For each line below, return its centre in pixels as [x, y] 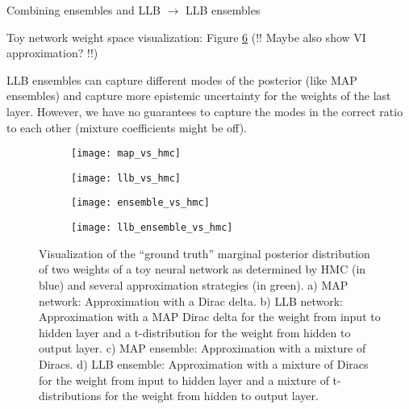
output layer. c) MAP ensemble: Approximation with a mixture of [202, 348]
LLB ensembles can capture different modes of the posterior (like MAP [182, 79]
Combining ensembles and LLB [83, 10]
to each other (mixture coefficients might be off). [127, 127]
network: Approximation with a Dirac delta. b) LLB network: [191, 300]
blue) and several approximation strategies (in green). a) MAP [194, 284]
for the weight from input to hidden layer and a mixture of [184, 380]
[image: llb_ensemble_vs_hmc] [152, 228]
